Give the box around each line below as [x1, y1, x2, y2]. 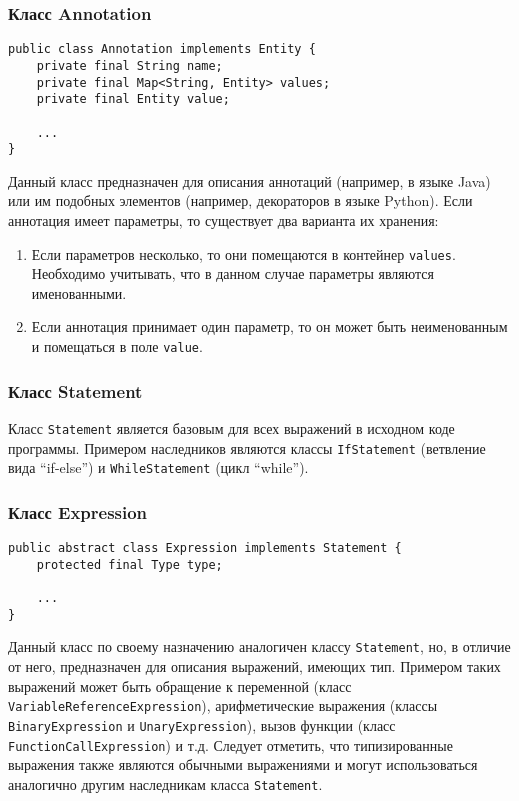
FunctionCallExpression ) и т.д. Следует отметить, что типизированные [8, 734, 453, 755]
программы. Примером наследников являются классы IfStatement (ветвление [8, 437, 486, 458]
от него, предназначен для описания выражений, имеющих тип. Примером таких [8, 656, 501, 677]
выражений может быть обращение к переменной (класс [8, 675, 352, 696]
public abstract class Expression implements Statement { [8, 541, 402, 556]
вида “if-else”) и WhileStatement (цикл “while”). [8, 457, 309, 478]
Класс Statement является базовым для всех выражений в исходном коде [8, 417, 455, 438]
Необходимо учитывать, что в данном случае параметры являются [31, 263, 434, 284]
